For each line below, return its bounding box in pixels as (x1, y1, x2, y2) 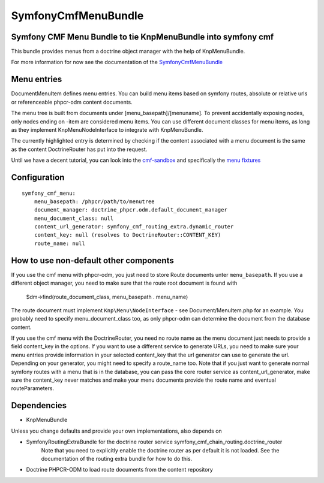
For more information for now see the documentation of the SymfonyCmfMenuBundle (11, 59, 223, 66)
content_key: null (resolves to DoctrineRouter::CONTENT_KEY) (34, 231, 221, 239)
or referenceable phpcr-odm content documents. (11, 98, 133, 105)
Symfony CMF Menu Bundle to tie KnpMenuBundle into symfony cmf (11, 32, 274, 42)
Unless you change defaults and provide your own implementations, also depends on (11, 427, 222, 434)
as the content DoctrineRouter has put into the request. (11, 146, 148, 153)
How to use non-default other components (11, 255, 174, 265)
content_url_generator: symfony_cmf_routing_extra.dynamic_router (34, 224, 234, 230)
